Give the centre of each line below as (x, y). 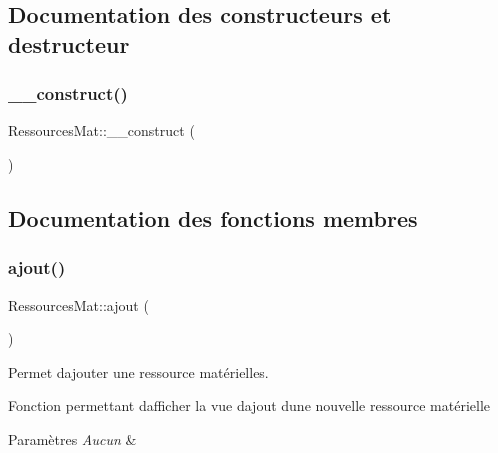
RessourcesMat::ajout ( (78, 304)
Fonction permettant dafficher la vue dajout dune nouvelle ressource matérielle (249, 405)
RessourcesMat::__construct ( (101, 130)
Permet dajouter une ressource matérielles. (138, 371)
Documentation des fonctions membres (213, 217)
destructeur (69, 43)
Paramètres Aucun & (72, 438)
